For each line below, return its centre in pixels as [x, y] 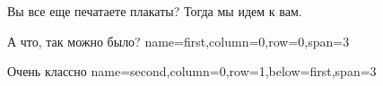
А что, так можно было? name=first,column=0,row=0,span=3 [178, 41]
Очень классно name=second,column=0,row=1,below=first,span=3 [192, 71]
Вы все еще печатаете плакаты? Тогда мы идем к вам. [155, 11]
